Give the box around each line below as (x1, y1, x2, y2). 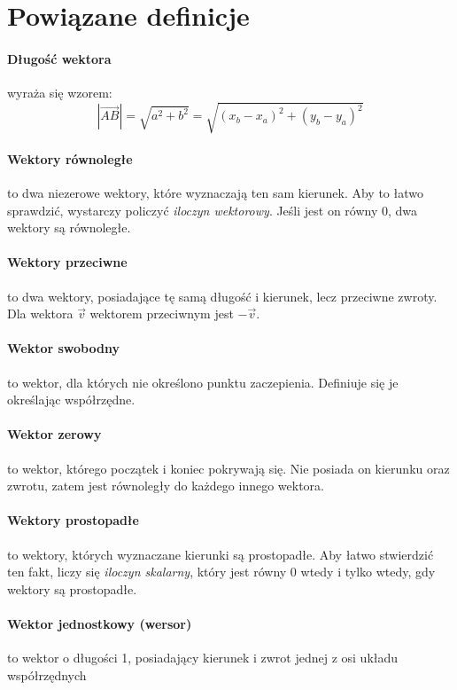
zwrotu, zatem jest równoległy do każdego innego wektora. (7, 476, 324, 495)
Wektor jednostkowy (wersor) (7, 615, 192, 633)
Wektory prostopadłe (7, 511, 139, 529)
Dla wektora (7, 304, 74, 323)
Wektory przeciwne (7, 253, 128, 271)
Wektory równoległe (7, 149, 133, 168)
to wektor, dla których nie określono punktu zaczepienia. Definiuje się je (7, 372, 399, 391)
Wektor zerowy (7, 425, 102, 443)
